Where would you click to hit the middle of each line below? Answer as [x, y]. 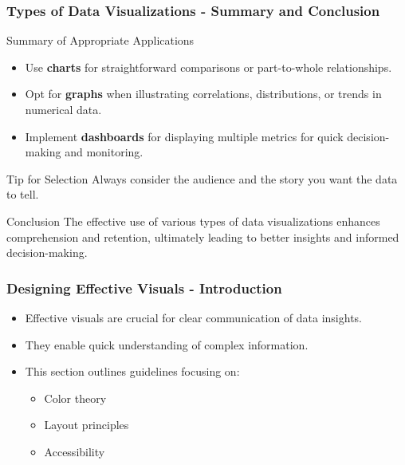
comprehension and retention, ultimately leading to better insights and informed [203, 236]
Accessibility [75, 451]
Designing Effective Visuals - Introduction [144, 288]
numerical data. [63, 109]
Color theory [75, 398]
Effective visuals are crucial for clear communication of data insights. [193, 317]
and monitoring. [104, 152]
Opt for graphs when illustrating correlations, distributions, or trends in [203, 94]
